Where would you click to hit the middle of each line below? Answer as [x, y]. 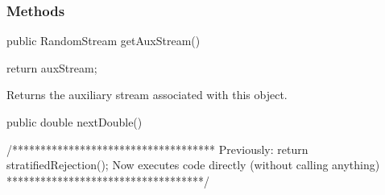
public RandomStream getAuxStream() [103, 41]
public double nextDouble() [75, 122]
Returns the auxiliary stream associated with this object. [147, 95]
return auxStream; [52, 67]
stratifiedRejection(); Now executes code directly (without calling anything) [193, 165]
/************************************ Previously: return [157, 149]
